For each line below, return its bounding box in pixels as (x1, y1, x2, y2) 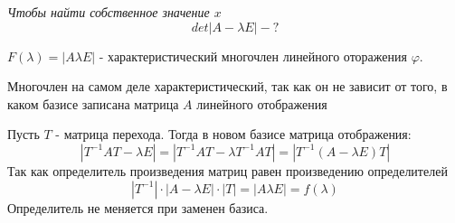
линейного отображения (196, 94, 327, 113)
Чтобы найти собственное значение (7, 3, 210, 21)
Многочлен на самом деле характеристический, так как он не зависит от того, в (7, 77, 448, 96)
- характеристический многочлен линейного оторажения (99, 46, 407, 65)
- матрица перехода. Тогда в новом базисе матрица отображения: (55, 125, 412, 144)
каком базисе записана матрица (7, 94, 179, 113)
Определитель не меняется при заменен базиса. (7, 198, 269, 217)
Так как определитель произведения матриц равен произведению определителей (7, 161, 448, 180)
